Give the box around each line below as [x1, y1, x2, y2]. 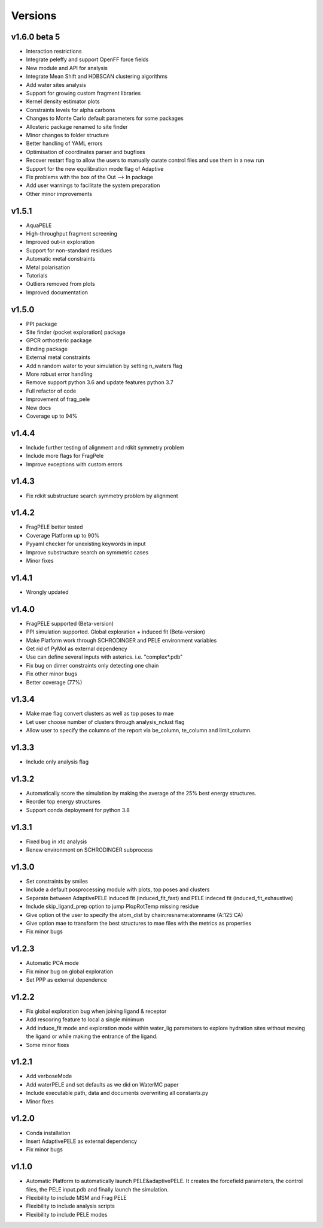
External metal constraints [26, 354, 91, 361]
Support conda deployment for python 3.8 [26, 806, 130, 813]
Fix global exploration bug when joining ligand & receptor [26, 1007, 167, 1015]
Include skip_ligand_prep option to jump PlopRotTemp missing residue [26, 903, 199, 910]
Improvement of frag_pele [26, 396, 90, 403]
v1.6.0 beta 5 [11, 32, 60, 42]
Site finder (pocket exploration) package [26, 328, 126, 336]
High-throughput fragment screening [26, 230, 118, 237]
